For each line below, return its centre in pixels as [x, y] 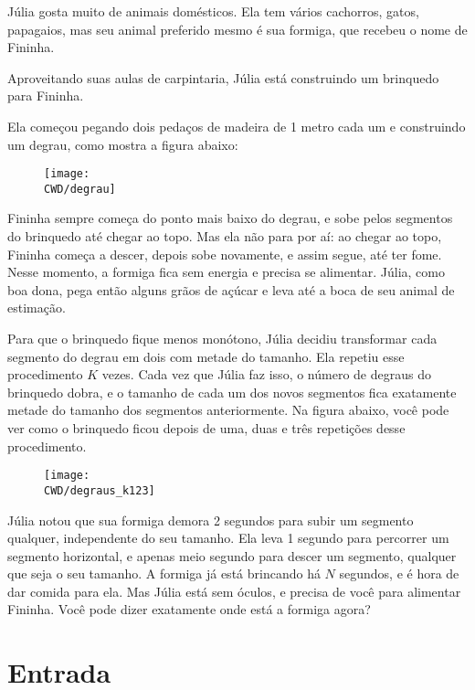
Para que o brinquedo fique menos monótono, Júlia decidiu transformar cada [222, 339]
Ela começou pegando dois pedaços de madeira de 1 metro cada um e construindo [237, 126]
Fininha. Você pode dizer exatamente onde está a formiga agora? [189, 609]
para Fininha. [46, 96]
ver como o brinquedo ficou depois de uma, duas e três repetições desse [206, 428]
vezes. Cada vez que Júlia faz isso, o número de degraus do [266, 374]
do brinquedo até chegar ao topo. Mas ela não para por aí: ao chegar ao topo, [225, 236]
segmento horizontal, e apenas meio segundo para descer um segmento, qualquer [232, 555]
